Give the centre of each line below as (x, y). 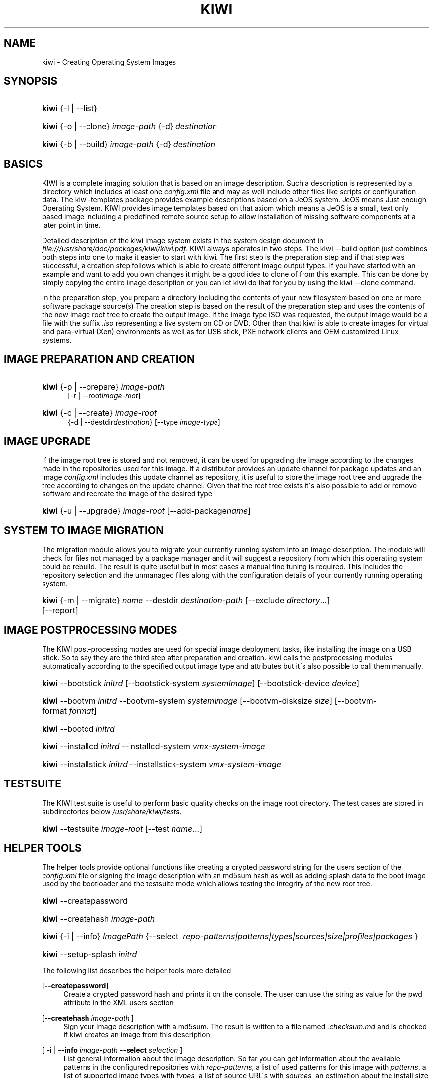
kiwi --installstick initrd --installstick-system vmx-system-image (162, 764)
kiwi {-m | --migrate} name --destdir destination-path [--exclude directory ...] (186, 600)
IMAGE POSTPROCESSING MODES (91, 630)
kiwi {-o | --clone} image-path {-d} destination (130, 126)
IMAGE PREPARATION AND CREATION (99, 359)
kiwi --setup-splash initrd (90, 955)
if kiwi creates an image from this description (137, 1035)
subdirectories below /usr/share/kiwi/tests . (112, 811)
